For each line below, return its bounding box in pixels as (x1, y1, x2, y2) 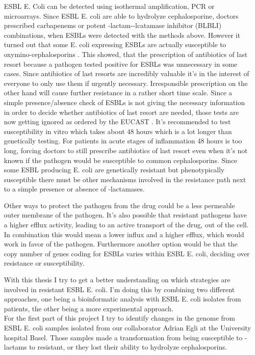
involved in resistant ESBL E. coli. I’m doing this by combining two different (4, 284, 235, 294)
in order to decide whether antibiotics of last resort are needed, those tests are (4, 107, 239, 117)
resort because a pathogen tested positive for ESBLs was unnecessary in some (4, 58, 237, 69)
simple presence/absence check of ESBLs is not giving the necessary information (4, 97, 245, 107)
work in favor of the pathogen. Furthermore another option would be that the (4, 239, 238, 249)
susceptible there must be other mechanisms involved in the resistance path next (4, 174, 246, 184)
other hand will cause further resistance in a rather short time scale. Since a (4, 87, 232, 98)
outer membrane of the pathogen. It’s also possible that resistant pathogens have (4, 210, 247, 220)
